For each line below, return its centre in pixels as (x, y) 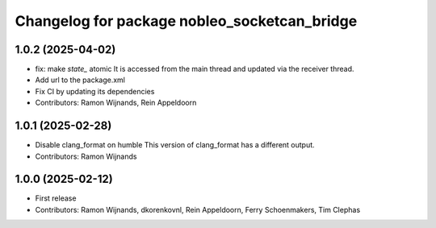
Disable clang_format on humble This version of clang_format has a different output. (175, 145)
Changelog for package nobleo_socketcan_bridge (186, 21)
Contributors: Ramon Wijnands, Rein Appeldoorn (116, 103)
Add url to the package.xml (80, 80)
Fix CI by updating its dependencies (95, 91)
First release (56, 198)
